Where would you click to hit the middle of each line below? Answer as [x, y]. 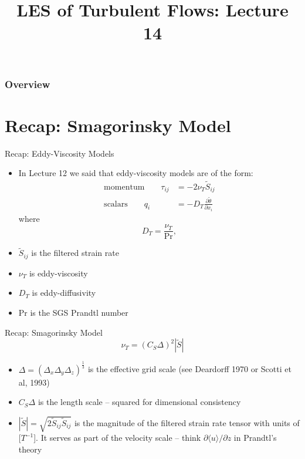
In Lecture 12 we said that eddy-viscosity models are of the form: [136, 173]
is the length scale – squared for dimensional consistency [139, 402]
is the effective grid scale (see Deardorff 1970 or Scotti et [189, 369]
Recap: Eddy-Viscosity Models [60, 153]
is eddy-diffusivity [64, 293]
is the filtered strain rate [75, 253]
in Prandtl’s [255, 438]
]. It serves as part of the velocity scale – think [117, 438]
